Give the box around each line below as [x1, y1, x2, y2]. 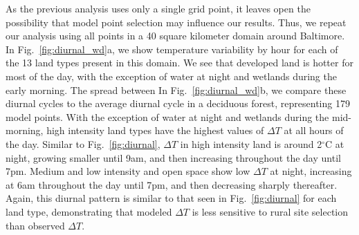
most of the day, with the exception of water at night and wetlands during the [6, 68, 337, 83]
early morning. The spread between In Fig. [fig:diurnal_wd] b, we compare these [6, 82, 347, 97]
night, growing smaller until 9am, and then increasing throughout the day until [6, 150, 341, 164]
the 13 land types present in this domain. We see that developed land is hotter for [6, 55, 353, 70]
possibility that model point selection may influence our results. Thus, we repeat [6, 15, 347, 29]
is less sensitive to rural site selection [192, 204, 349, 218]
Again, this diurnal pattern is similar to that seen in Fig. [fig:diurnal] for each [6, 191, 337, 205]
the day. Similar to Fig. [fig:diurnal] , [6, 136, 160, 151]
